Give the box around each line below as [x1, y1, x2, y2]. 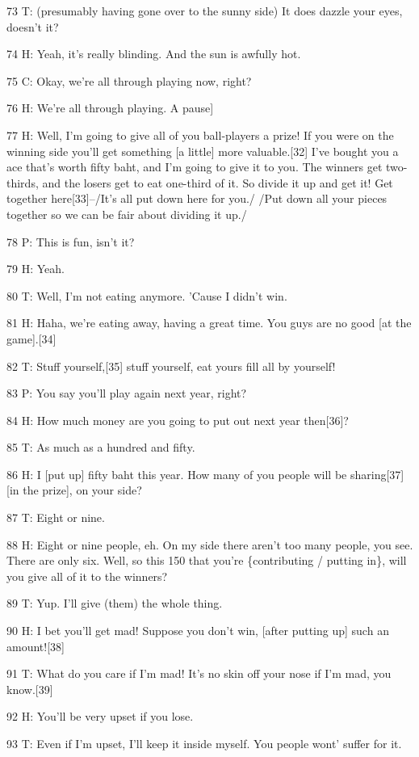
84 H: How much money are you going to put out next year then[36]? [6, 411, 349, 428]
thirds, [6, 174, 39, 191]
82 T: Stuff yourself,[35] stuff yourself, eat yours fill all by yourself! [6, 357, 336, 374]
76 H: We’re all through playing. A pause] [6, 99, 214, 116]
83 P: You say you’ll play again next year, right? [6, 385, 247, 402]
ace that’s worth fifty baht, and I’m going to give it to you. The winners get [6, 158, 383, 175]
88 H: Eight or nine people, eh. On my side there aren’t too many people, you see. [6, 536, 413, 553]
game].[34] [6, 330, 57, 347]
